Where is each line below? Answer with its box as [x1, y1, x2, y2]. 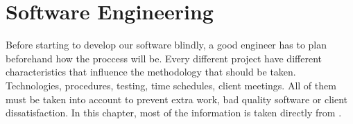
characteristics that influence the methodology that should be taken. [6, 64, 296, 79]
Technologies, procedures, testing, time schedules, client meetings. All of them [6, 78, 336, 92]
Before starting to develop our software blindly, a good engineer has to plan [6, 37, 327, 52]
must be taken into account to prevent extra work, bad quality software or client [6, 91, 348, 106]
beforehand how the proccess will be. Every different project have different [6, 51, 322, 65]
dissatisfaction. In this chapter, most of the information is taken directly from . [6, 105, 342, 120]
